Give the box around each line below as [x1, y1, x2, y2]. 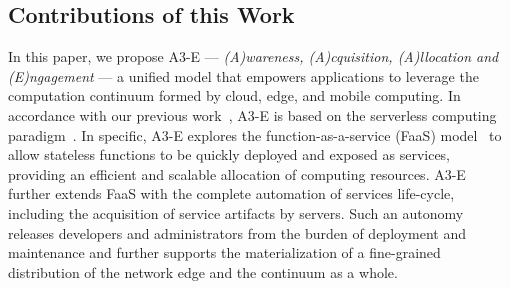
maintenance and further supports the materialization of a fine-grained [8, 242, 441, 263]
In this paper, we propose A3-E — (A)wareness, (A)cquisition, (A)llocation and [8, 46, 499, 67]
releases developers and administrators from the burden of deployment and [8, 222, 466, 243]
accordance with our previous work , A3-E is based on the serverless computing [8, 104, 497, 125]
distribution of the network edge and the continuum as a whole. [8, 261, 398, 282]
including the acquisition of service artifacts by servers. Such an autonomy [8, 202, 464, 223]
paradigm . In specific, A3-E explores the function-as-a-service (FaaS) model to [8, 124, 502, 145]
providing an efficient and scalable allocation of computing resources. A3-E [8, 163, 466, 184]
